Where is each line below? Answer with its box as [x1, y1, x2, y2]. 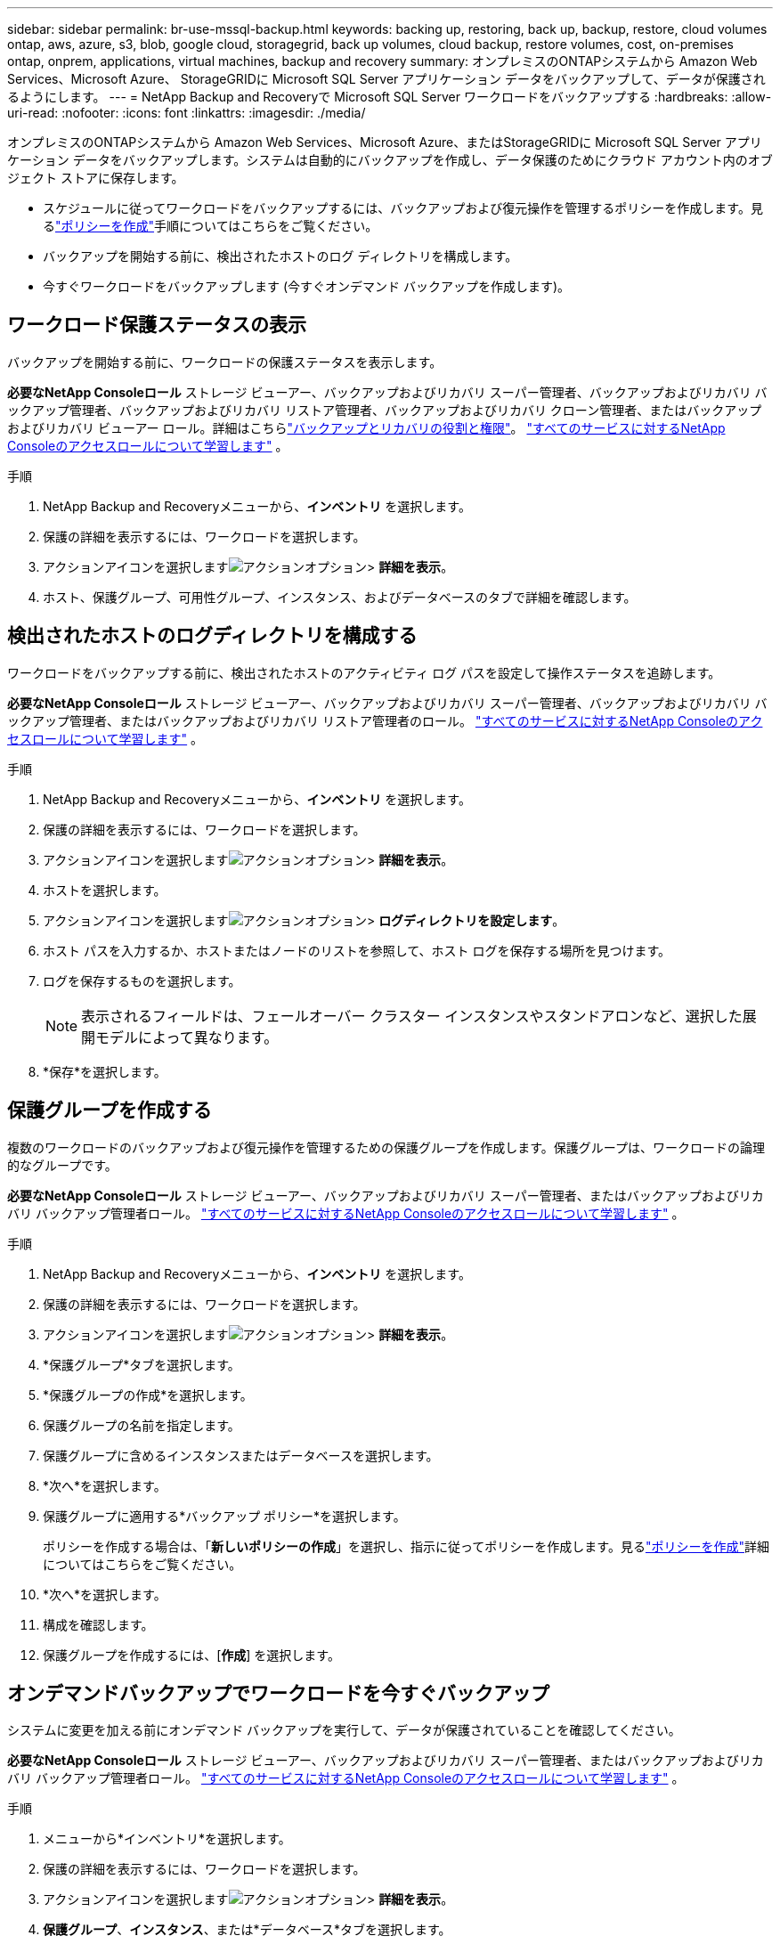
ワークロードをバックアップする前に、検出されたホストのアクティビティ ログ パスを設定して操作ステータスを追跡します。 [7, 664, 721, 680]
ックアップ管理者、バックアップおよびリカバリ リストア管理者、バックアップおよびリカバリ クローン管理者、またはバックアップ [7, 402, 762, 418]
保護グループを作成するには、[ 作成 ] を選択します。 [43, 1647, 340, 1663]
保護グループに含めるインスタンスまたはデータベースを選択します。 [43, 1447, 439, 1463]
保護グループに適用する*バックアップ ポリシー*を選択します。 [43, 1508, 406, 1524]
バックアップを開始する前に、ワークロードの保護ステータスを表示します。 [7, 354, 443, 370]
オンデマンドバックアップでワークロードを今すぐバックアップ [7, 1681, 549, 1704]
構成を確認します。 [43, 1616, 154, 1632]
